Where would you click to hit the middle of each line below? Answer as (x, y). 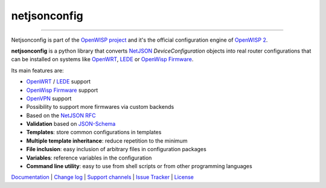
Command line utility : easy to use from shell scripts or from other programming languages (139, 166)
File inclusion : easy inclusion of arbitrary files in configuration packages (116, 149)
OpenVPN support (49, 98)
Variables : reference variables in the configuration (89, 158)
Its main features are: (37, 70)
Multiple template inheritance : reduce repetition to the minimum (107, 141)
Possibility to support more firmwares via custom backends (100, 107)
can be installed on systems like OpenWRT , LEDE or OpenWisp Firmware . (102, 59)
